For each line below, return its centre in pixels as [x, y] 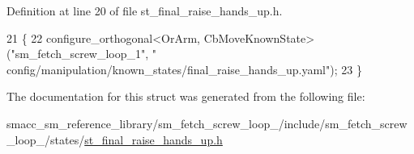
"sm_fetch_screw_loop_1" [78, 54]
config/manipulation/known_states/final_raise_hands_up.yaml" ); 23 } [184, 69]
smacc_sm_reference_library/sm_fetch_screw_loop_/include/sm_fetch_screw [207, 123]
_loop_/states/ [46, 139]
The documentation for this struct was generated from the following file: [186, 96]
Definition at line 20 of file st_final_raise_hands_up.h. [145, 10]
